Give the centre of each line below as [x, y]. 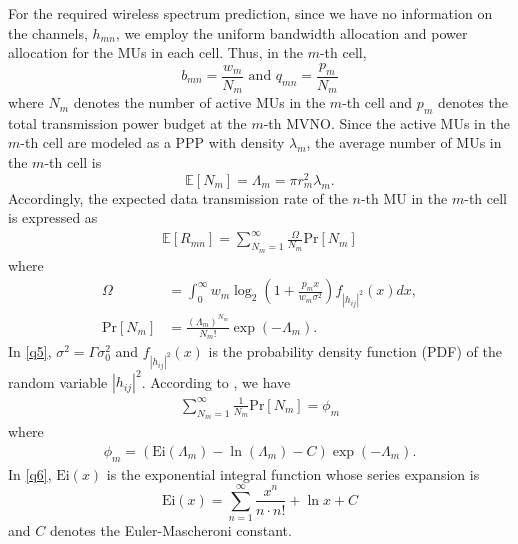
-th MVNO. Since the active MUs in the [386, 122]
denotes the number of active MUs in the [199, 102]
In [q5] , [30, 351]
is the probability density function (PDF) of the [355, 351]
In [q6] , [30, 473]
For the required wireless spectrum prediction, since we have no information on [250, 13]
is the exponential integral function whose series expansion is [293, 473]
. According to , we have [216, 381]
